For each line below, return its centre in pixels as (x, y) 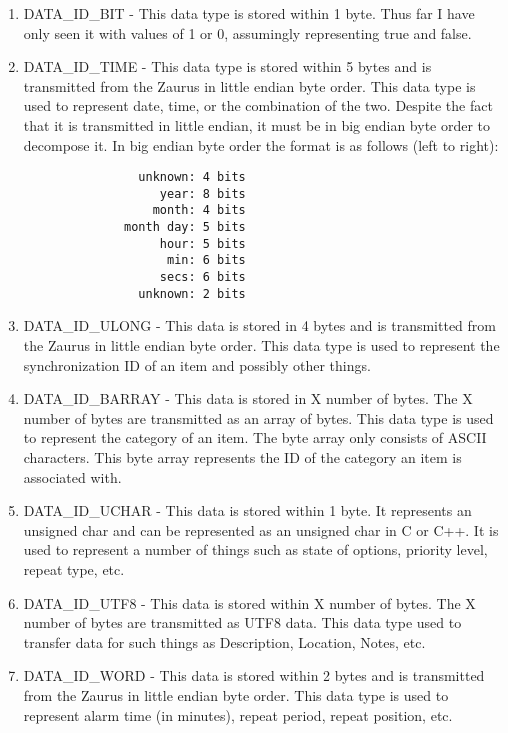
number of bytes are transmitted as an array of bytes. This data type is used (258, 417)
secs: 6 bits (202, 277)
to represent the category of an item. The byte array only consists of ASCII (255, 437)
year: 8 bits (202, 193)
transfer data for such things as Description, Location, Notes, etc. (224, 641)
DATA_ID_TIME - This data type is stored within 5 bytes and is (227, 66)
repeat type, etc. (74, 568)
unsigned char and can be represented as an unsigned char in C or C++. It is (261, 529)
